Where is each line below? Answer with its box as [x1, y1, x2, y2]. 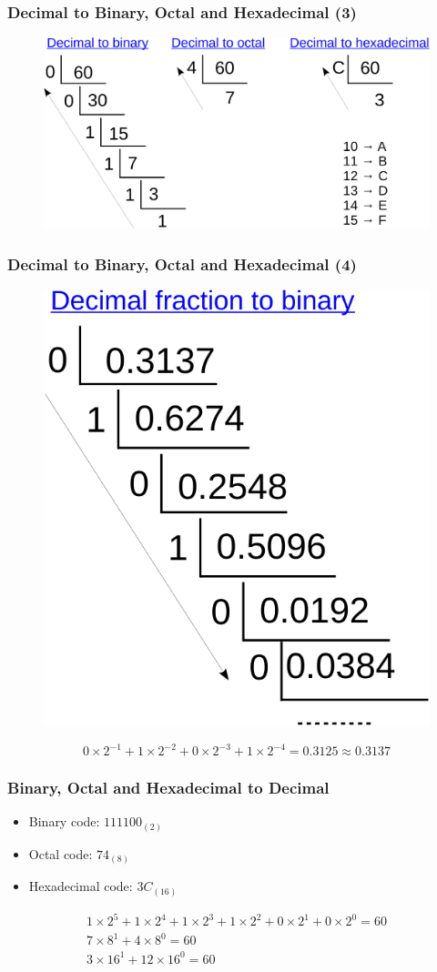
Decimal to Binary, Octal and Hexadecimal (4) [7, 252, 357, 275]
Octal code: [28, 844, 93, 863]
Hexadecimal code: [28, 876, 133, 896]
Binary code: [28, 812, 100, 831]
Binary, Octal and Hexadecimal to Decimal [7, 776, 330, 799]
